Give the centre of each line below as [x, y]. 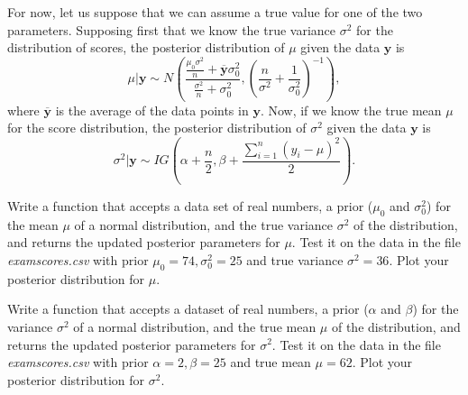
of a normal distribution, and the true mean [195, 326]
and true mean [271, 362]
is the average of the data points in [152, 110]
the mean [33, 224]
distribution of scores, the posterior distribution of [146, 47]
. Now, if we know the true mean [351, 110]
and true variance [295, 259]
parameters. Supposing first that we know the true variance [172, 29]
